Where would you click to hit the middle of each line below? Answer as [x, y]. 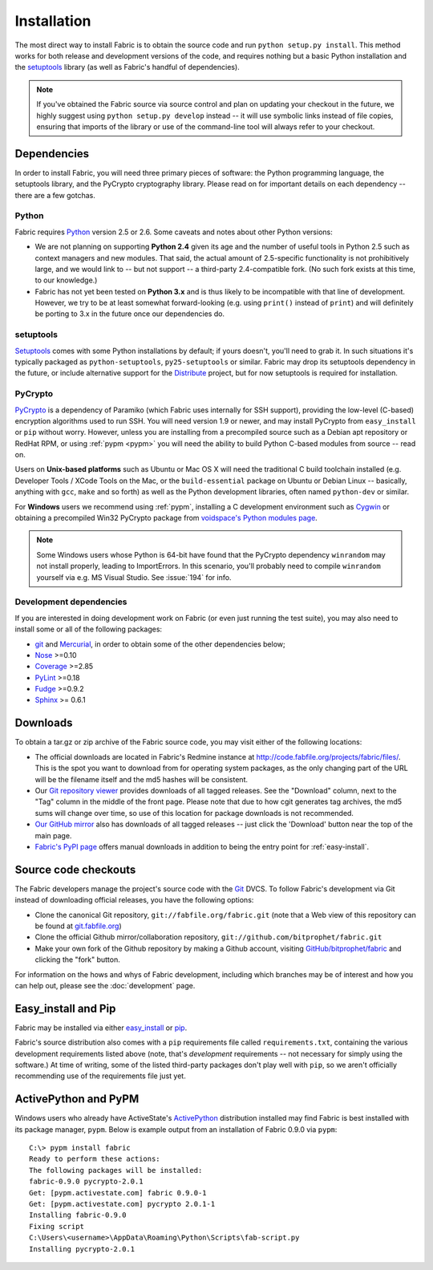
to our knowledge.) [66, 280]
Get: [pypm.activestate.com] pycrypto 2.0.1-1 [122, 1204]
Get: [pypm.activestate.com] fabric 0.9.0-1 [118, 1193]
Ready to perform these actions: [95, 1159]
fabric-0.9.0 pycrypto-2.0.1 [86, 1182]
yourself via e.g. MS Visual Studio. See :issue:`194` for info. [134, 577]
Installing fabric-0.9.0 [78, 1215]
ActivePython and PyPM [77, 1099]
